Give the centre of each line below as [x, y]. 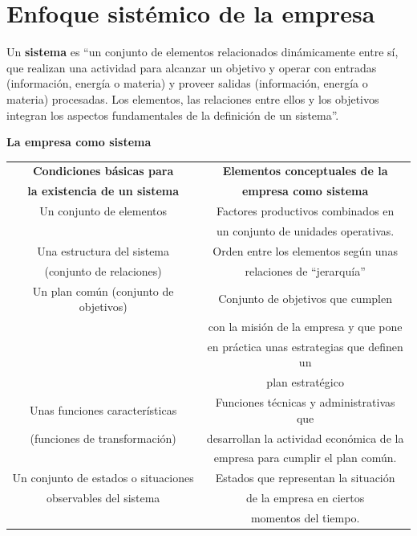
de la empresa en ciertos [306, 498]
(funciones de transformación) [103, 438]
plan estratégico [305, 382]
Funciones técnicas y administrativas [305, 402]
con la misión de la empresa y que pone [305, 326]
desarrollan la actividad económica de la [305, 438]
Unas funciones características [103, 409]
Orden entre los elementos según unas [305, 250]
